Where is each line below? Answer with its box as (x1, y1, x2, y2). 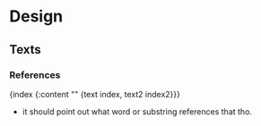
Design (9, 6, 64, 27)
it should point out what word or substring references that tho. (22, 105, 253, 117)
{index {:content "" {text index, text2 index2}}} (9, 88, 181, 99)
